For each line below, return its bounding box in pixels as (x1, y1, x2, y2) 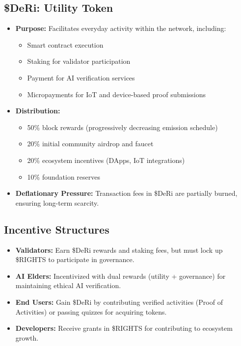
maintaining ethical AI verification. (15, 280, 121, 291)
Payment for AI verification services (27, 72, 135, 82)
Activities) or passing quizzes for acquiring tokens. (15, 306, 167, 317)
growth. (15, 332, 39, 343)
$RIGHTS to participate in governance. (15, 254, 134, 265)
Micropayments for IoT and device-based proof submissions (27, 89, 206, 99)
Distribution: (15, 106, 60, 116)
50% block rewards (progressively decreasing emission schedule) (27, 122, 218, 132)
